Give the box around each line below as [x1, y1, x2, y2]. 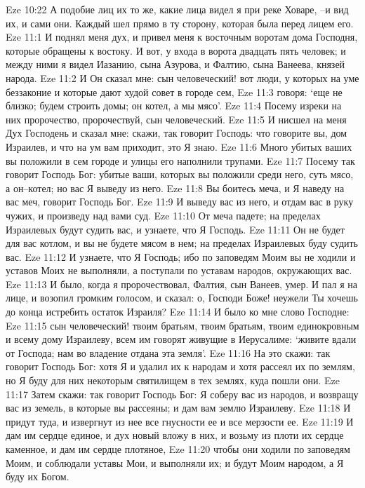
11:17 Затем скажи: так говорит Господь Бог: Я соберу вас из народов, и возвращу [6, 386, 359, 401]
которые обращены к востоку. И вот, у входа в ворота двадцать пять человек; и [6, 43, 346, 57]
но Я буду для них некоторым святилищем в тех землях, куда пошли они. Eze [6, 373, 340, 388]
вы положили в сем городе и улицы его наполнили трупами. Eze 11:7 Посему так [6, 153, 355, 168]
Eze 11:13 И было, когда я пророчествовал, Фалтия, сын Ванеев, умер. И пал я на [6, 276, 358, 291]
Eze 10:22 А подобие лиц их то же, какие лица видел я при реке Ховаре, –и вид [6, 2, 349, 16]
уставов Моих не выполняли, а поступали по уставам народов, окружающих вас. [6, 263, 352, 278]
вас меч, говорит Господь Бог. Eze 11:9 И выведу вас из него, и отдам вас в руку [6, 194, 354, 209]
